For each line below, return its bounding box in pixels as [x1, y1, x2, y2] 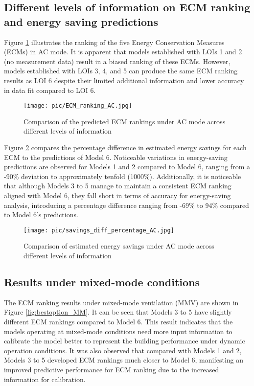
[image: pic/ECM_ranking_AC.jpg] [23, 102, 132, 110]
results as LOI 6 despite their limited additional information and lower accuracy [4, 75, 244, 85]
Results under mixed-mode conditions [4, 274, 200, 289]
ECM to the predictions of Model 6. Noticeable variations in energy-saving [4, 152, 228, 162]
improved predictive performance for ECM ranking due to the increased [4, 364, 219, 374]
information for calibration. [4, 374, 86, 384]
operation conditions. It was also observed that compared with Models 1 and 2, [4, 345, 242, 355]
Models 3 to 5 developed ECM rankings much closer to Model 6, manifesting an [4, 355, 244, 365]
